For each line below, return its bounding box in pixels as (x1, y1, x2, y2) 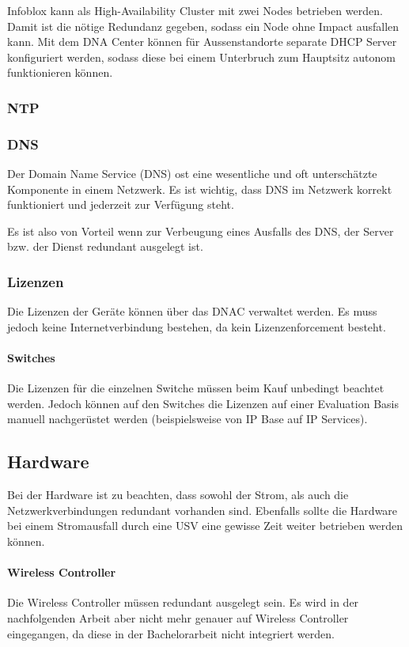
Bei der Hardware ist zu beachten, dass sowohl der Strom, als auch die (7, 486, 349, 503)
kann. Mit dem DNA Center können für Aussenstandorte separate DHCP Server (7, 33, 397, 50)
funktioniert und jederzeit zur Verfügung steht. (7, 196, 234, 213)
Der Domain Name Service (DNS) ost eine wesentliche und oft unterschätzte (7, 165, 377, 182)
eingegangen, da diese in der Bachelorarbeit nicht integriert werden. (7, 625, 335, 641)
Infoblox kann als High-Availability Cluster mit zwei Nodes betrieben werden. (7, 2, 383, 18)
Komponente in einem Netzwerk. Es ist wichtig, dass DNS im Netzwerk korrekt (7, 180, 392, 197)
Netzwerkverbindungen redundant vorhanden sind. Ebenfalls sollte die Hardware (7, 501, 398, 518)
